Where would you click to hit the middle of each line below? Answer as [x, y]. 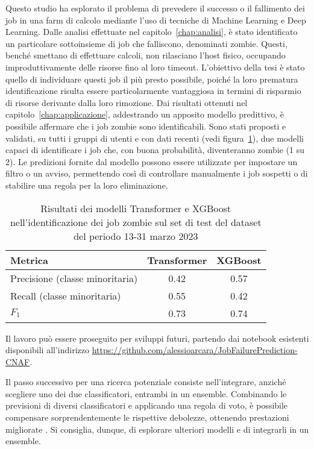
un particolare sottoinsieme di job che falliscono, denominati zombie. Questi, [146, 43]
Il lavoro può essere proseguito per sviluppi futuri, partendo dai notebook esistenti [157, 338]
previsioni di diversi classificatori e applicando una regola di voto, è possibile [147, 405]
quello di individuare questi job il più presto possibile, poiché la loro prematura [152, 79]
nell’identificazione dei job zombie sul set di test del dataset [136, 222]
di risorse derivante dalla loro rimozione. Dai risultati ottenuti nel [127, 102]
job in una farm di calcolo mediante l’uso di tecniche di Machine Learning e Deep [156, 20]
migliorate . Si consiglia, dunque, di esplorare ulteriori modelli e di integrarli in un [157, 429]
